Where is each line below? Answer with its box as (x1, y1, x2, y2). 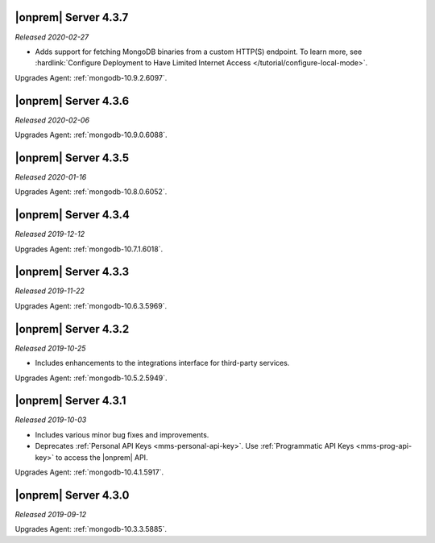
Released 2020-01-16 (14, 172, 87, 181)
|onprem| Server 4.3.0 (14, 488, 130, 502)
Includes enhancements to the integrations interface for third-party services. (35, 359, 290, 368)
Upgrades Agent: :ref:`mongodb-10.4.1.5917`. (14, 467, 164, 477)
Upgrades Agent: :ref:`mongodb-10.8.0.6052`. (14, 187, 168, 197)
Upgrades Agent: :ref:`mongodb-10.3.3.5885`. (14, 524, 167, 534)
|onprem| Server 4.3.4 (14, 208, 130, 222)
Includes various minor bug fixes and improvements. (35, 429, 209, 439)
